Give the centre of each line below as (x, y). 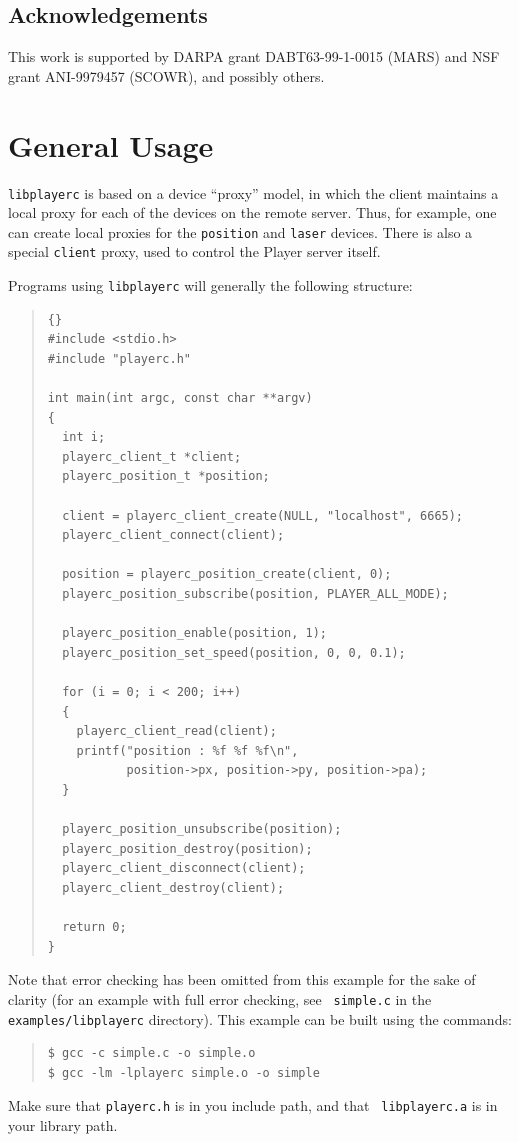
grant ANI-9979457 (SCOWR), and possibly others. (166, 75)
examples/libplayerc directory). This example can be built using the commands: (260, 1018)
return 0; (94, 927)
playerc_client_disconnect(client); (184, 868)
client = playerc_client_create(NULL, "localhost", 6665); (263, 515)
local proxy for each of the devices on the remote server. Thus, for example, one (252, 212)
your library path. (63, 1125)
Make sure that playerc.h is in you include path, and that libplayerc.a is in (253, 1105)
